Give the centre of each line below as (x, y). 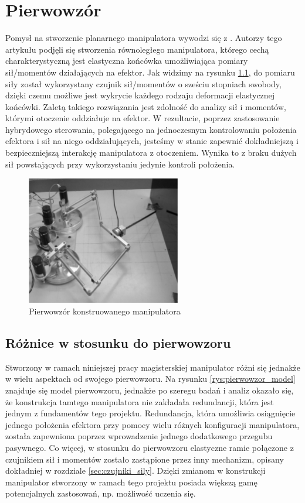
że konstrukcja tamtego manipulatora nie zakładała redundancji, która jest (140, 401)
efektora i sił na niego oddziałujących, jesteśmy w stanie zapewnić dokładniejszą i (152, 141)
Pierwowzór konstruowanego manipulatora (105, 311)
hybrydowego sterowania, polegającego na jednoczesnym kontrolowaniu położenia (151, 129)
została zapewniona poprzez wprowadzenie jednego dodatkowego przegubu (139, 436)
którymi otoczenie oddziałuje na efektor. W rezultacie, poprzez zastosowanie (143, 118)
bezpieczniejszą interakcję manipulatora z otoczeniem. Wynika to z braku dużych (151, 153)
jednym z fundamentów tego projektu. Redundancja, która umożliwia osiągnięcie (150, 413)
